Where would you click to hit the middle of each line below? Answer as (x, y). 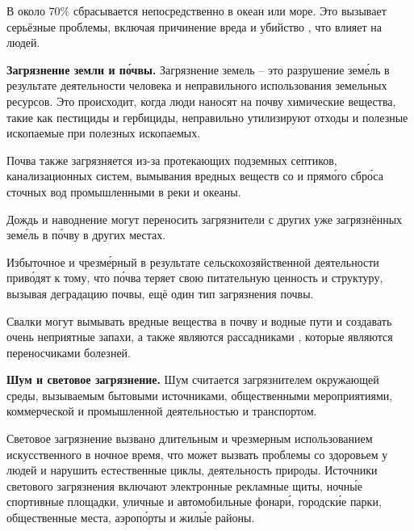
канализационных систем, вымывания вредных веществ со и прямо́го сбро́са (195, 176)
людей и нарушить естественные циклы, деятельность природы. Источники (192, 470)
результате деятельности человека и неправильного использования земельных (197, 85)
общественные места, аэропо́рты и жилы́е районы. (131, 518)
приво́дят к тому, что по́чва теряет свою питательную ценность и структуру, (195, 278)
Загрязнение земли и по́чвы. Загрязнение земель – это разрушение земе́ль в (198, 69)
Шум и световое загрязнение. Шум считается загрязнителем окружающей (193, 379)
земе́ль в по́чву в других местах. (86, 235)
